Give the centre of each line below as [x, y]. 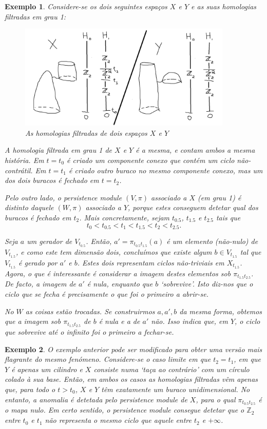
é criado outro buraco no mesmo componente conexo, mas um [166, 170]
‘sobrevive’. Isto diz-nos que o [207, 284]
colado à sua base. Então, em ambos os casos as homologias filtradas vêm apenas [131, 379]
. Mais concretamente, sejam [125, 217]
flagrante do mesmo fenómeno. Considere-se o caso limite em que [108, 359]
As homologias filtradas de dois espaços [86, 132]
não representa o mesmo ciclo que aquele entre [118, 420]
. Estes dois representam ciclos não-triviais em [151, 262]
